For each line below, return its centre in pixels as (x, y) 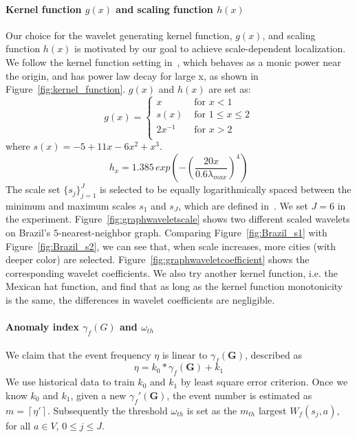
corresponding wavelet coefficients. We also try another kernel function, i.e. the (172, 272)
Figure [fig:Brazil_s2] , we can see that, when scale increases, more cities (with (171, 246)
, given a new (98, 395)
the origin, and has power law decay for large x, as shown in (132, 75)
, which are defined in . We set (243, 205)
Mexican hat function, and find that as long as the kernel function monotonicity (174, 286)
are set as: (230, 89)
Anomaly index (42, 327)
